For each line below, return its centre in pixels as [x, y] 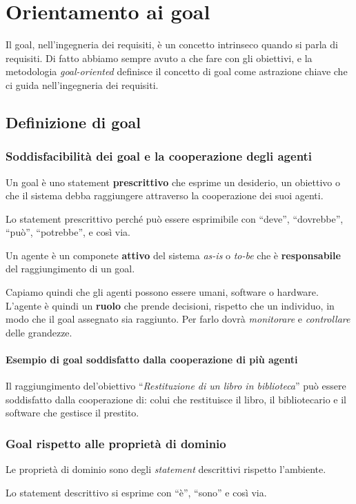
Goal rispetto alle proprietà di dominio [116, 443]
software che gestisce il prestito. [72, 413]
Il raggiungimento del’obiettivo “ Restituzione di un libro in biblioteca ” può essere [176, 386]
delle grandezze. [39, 332]
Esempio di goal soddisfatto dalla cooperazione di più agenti [152, 360]
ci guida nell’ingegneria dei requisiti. [82, 84]
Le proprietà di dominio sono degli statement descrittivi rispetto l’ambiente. [166, 469]
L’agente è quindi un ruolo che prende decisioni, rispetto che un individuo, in [170, 305]
